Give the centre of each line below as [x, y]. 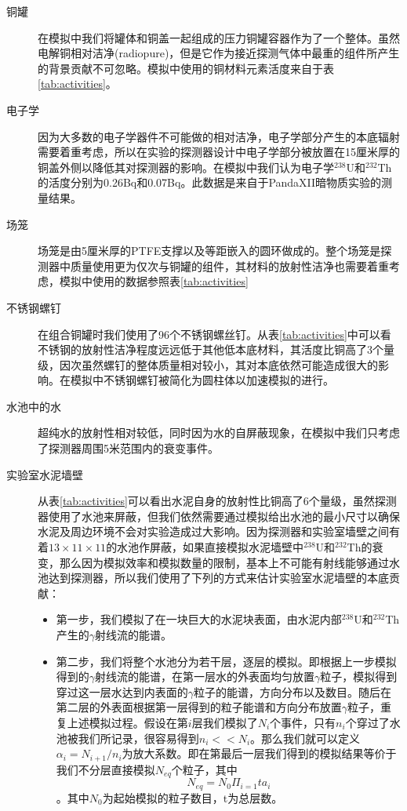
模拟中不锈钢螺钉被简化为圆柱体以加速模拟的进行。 [202, 380]
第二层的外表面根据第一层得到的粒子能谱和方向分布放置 [199, 707]
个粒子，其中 [204, 769]
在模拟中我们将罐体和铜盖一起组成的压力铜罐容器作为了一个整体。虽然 [219, 37]
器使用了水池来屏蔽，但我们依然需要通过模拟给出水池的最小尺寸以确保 [219, 516]
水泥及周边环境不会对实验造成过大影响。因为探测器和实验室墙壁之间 [213, 531]
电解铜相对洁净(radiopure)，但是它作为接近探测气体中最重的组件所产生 [219, 53]
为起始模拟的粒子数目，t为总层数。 [193, 797]
